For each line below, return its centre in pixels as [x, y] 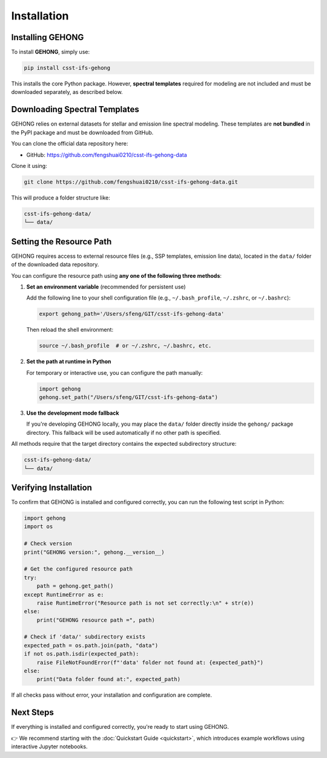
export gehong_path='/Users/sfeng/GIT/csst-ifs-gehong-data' [132, 314]
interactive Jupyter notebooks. [49, 746]
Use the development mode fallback [73, 413]
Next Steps [32, 713]
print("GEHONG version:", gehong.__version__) [94, 552]
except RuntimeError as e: [64, 595]
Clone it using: [29, 166]
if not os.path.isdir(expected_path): [81, 654]
